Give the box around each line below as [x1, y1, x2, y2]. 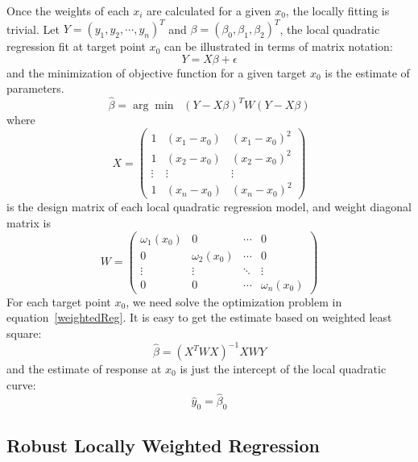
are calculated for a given [147, 2, 271, 19]
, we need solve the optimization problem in [126, 293, 342, 310]
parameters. [6, 80, 64, 97]
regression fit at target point [6, 38, 146, 55]
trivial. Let [6, 20, 60, 37]
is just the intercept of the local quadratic [180, 360, 387, 377]
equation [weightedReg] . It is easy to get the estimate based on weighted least [6, 309, 392, 326]
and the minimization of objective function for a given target [6, 64, 307, 81]
